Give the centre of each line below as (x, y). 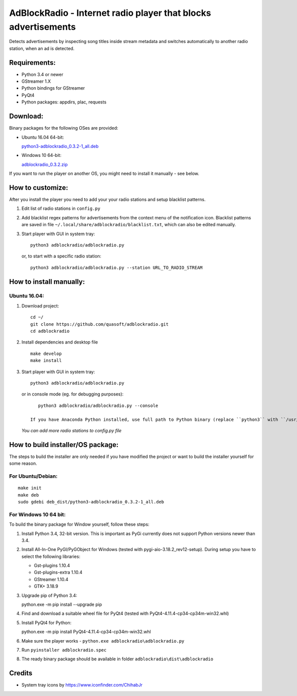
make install (46, 361)
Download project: (40, 306)
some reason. (23, 463)
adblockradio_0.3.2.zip (45, 164)
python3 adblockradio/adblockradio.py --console (98, 405)
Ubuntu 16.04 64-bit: (43, 137)
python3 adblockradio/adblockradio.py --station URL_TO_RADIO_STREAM (117, 268)
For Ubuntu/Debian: (33, 476)
